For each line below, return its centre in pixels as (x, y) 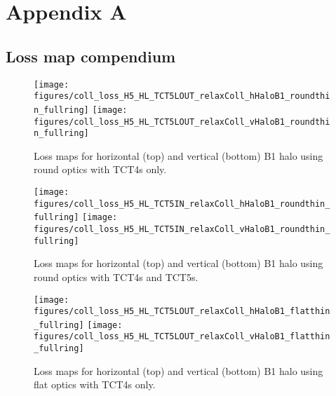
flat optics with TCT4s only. (95, 384)
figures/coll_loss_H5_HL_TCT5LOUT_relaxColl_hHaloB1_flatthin (182, 312)
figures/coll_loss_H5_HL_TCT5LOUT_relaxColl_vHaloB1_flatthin (182, 337)
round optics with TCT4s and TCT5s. (116, 276)
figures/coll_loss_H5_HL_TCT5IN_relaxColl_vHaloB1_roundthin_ (182, 230)
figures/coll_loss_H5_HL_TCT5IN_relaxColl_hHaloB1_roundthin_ (182, 204)
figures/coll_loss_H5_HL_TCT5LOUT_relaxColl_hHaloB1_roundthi (182, 96)
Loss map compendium (91, 56)
